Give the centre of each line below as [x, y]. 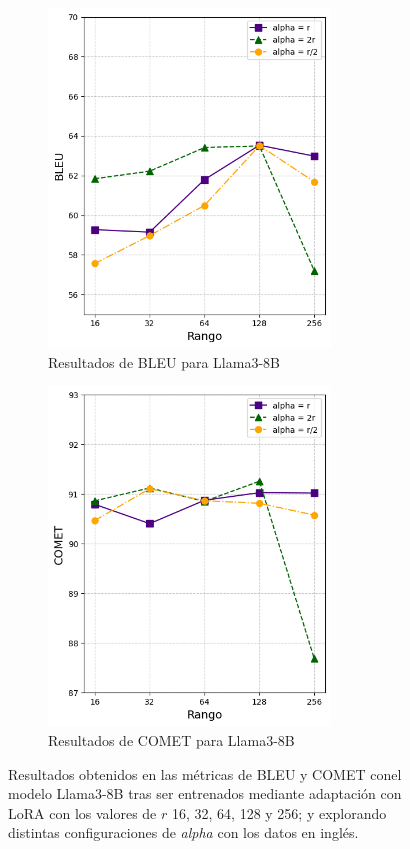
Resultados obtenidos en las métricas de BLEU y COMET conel [205, 773]
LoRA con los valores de [82, 812]
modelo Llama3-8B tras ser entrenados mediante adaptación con [205, 793]
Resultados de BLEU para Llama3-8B [164, 361]
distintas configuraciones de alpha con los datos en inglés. [183, 832]
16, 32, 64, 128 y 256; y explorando [279, 812]
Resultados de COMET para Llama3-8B [171, 740]
